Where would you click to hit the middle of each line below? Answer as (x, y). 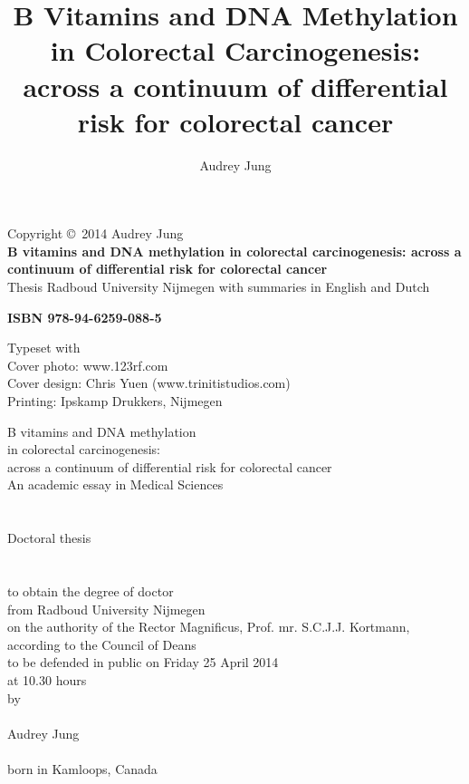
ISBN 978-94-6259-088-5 (85, 317)
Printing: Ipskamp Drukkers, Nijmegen (115, 401)
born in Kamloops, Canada (82, 768)
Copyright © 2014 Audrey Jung (96, 233)
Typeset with (44, 348)
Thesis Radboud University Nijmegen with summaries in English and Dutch (219, 287)
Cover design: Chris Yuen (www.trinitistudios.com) (149, 383)
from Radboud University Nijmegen (106, 609)
